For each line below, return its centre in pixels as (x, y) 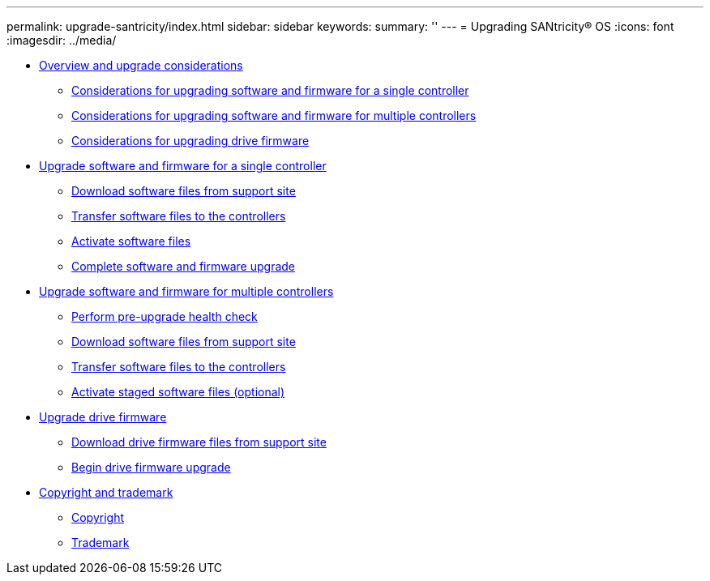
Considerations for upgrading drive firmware (190, 141)
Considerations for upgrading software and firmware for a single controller (270, 90)
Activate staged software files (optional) (178, 392)
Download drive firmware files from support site (199, 442)
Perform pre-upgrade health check (165, 316)
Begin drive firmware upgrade (151, 467)
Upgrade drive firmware (103, 417)
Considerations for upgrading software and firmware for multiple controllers (274, 115)
